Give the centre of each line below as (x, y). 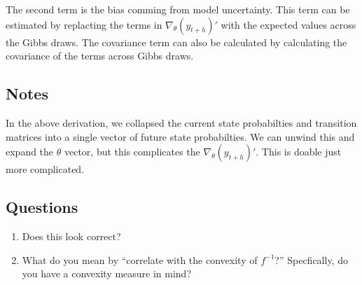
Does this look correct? (71, 236)
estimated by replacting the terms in (84, 24)
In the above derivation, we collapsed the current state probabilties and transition (181, 122)
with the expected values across (288, 24)
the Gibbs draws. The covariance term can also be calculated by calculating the (176, 42)
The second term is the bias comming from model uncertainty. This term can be (178, 9)
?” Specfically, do (311, 259)
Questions (42, 207)
